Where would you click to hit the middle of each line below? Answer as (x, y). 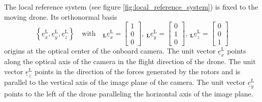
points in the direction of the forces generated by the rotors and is (138, 71)
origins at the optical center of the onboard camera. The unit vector (110, 51)
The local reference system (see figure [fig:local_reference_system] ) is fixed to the (131, 7)
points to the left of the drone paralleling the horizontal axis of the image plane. (129, 93)
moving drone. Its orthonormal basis (61, 16)
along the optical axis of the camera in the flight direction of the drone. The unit (130, 61)
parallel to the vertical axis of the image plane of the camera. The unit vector (125, 82)
